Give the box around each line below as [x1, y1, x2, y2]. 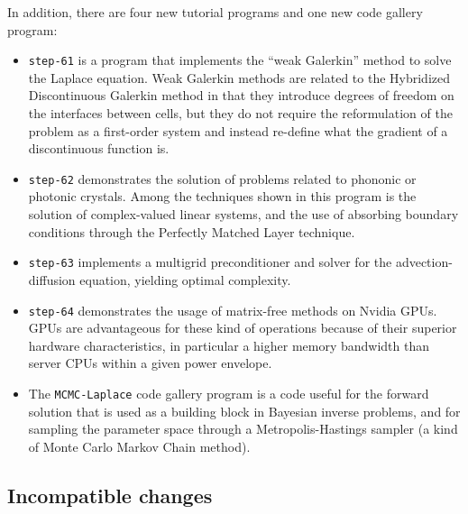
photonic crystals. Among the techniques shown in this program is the [28, 187, 417, 206]
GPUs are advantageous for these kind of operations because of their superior [28, 318, 457, 337]
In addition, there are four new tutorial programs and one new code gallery [7, 3, 423, 21]
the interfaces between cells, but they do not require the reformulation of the [28, 104, 453, 123]
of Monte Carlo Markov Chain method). [28, 436, 251, 455]
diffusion [28, 270, 76, 289]
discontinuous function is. [28, 139, 170, 158]
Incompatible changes [7, 481, 213, 509]
